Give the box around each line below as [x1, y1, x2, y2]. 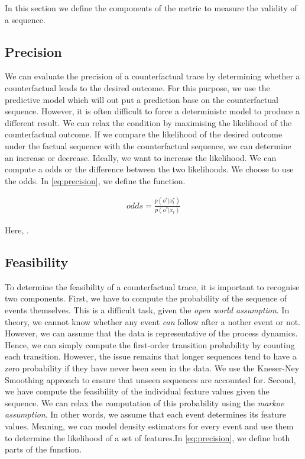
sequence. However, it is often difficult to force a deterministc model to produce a [5, 105, 300, 117]
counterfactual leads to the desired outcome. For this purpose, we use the [5, 81, 270, 94]
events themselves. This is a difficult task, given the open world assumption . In [5, 303, 290, 316]
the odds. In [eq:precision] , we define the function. [5, 174, 186, 187]
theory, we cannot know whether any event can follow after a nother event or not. [5, 315, 301, 328]
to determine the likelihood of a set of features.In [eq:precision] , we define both [5, 431, 290, 444]
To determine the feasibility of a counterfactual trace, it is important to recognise [5, 280, 300, 293]
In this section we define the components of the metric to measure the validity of [5, 2, 297, 14]
